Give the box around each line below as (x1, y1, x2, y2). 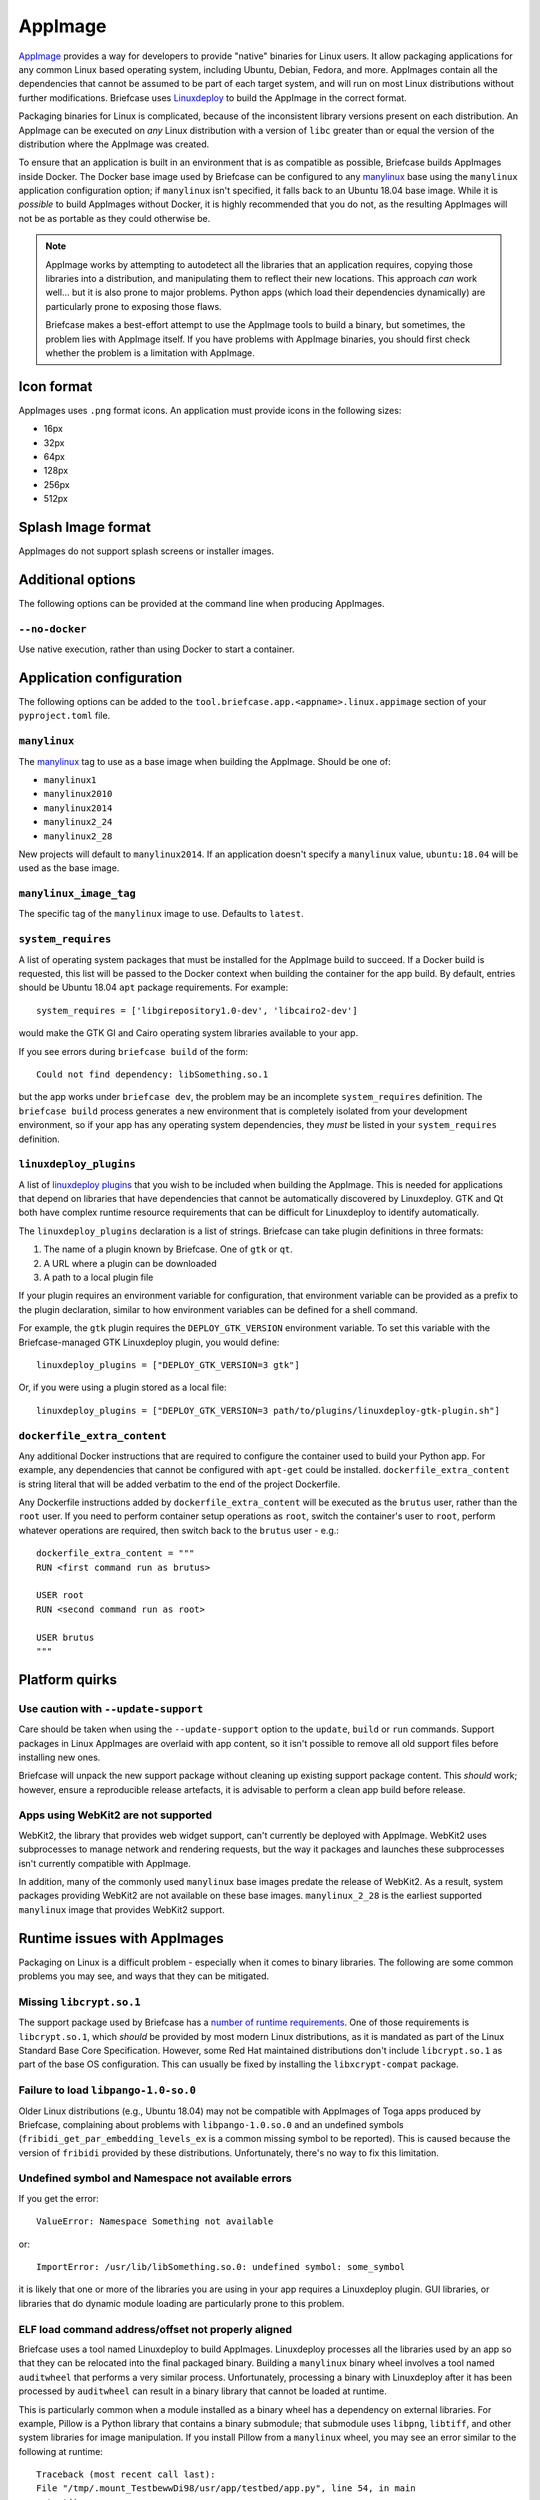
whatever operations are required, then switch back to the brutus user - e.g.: (18, 1524, 340, 1536)
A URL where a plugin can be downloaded (43, 1257, 217, 1269)
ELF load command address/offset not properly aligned (18, 2322, 292, 2336)
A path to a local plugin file (43, 1271, 154, 1284)
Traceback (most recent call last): (36, 2469, 216, 2480)
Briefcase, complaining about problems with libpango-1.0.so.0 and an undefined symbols (18, 2118, 404, 2130)
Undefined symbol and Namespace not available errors (18, 2171, 292, 2185)
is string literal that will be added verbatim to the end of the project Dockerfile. (18, 1478, 341, 1490)
